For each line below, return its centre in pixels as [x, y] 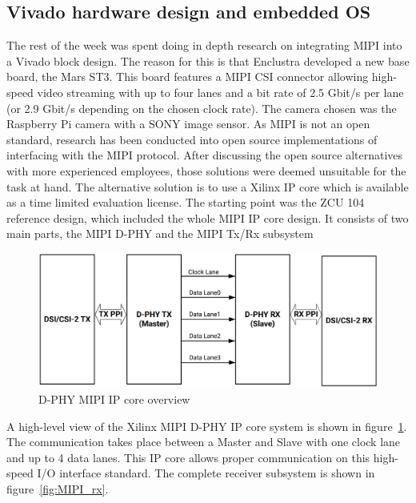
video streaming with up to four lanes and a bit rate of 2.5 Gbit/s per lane [220, 92]
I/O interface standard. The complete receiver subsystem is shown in [206, 473]
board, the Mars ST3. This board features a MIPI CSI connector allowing [188, 76]
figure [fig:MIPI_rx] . [58, 489]
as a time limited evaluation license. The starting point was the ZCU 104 [186, 202]
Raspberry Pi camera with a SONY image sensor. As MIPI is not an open [188, 124]
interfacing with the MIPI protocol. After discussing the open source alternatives [205, 155]
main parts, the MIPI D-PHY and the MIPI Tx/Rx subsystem [160, 233]
